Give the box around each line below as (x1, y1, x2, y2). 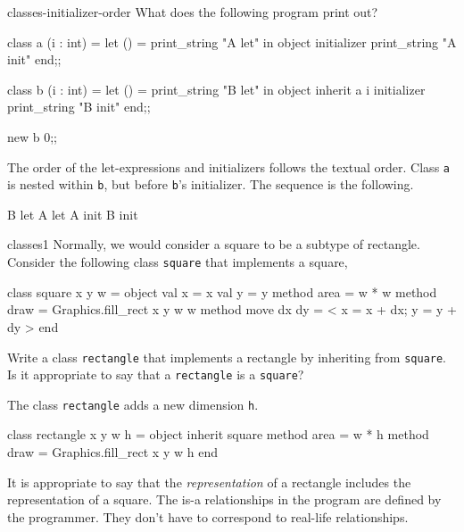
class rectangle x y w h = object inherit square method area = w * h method (7, 425, 429, 444)
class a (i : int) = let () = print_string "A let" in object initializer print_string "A (7, 32, 457, 51)
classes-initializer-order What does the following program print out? (7, 3, 378, 21)
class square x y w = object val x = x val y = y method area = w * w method (7, 282, 437, 301)
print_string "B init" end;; (7, 97, 151, 116)
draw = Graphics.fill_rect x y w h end (7, 443, 218, 461)
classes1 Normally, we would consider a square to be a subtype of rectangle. (7, 235, 420, 254)
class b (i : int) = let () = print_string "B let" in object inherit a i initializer (7, 79, 426, 98)
